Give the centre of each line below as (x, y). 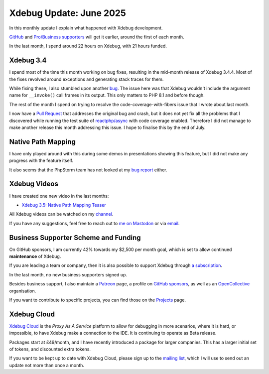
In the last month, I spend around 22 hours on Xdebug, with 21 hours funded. (88, 46)
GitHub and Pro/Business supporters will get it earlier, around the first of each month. (97, 37)
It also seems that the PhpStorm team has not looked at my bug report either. (88, 170)
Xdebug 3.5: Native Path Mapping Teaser (64, 205)
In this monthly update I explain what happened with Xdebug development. (86, 28)
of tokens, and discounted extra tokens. (50, 349)
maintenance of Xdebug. (35, 256)
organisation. (23, 291)
